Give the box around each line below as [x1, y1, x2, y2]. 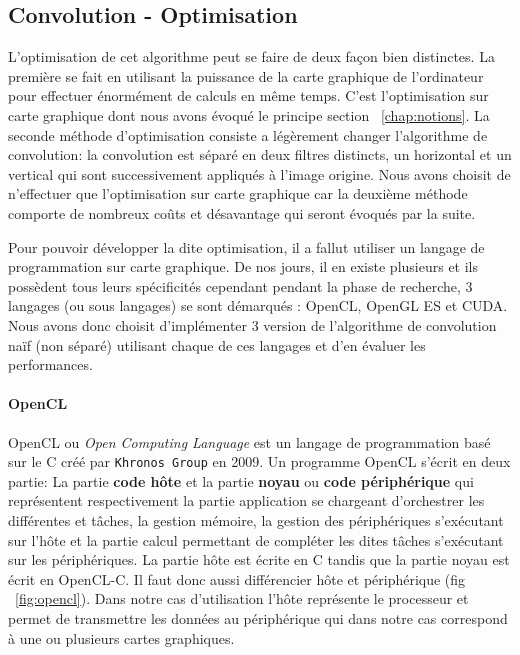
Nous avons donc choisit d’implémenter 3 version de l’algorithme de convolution [8, 314, 497, 335]
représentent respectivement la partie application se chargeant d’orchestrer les [8, 490, 485, 511]
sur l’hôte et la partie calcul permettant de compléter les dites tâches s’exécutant [8, 529, 504, 550]
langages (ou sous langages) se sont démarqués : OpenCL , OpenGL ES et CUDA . [8, 295, 508, 316]
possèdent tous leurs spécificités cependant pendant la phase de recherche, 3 [8, 275, 473, 296]
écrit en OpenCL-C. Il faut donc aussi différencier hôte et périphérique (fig [8, 568, 466, 589]
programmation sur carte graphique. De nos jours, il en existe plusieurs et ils [8, 256, 479, 277]
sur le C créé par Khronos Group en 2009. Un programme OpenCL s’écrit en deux [8, 451, 511, 472]
